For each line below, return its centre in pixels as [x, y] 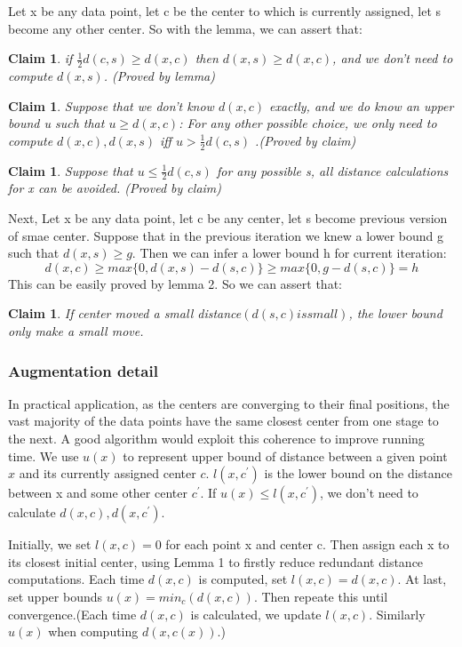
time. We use [44, 455]
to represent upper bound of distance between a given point [285, 455]
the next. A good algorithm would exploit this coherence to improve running [216, 439]
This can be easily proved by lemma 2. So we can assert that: [175, 283]
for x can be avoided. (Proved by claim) [115, 188]
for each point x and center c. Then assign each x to [307, 544]
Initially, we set [50, 544]
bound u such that [56, 123]
